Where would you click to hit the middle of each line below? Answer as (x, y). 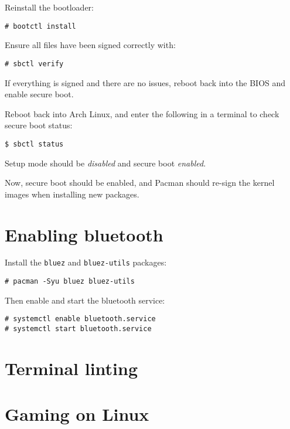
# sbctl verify (34, 64)
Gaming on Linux (77, 414)
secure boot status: (39, 125)
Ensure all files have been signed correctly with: (90, 45)
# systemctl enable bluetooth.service (80, 319)
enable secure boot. (39, 94)
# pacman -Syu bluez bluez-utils (70, 282)
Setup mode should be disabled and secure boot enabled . (105, 163)
